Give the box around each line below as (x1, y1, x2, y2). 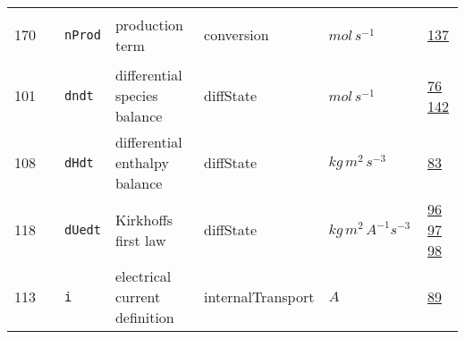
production (114, 13, 184, 35)
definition (114, 307, 174, 327)
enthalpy (114, 152, 169, 173)
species (114, 85, 158, 106)
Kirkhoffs (114, 208, 173, 230)
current (114, 286, 161, 307)
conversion (204, 24, 269, 45)
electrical (114, 266, 172, 286)
